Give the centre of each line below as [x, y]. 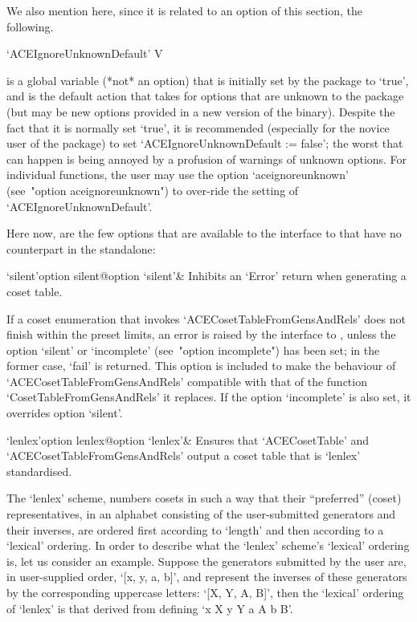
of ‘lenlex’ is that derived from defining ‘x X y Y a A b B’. [150, 608]
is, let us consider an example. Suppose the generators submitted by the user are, [206, 561]
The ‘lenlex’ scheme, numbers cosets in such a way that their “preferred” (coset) [204, 498]
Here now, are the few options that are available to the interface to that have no [204, 233]
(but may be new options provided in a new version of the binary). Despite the [201, 111]
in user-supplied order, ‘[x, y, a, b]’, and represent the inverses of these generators [207, 577]
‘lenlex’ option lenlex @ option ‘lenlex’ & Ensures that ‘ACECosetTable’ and [188, 439]
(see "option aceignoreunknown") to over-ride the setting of [153, 190]
